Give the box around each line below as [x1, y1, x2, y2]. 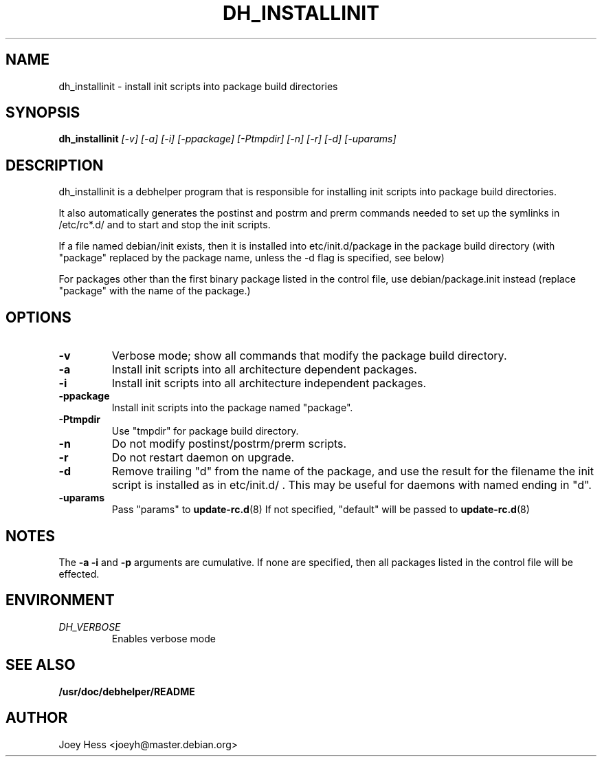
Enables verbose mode [111, 632, 216, 644]
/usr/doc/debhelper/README [58, 685, 195, 697]
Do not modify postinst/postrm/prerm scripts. [111, 437, 347, 451]
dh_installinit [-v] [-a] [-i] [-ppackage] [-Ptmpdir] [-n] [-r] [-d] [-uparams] [58, 133, 397, 145]
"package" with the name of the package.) [58, 285, 251, 297]
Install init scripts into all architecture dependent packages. [111, 362, 417, 377]
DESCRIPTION [5, 156, 104, 174]
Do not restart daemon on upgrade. [111, 450, 295, 465]
